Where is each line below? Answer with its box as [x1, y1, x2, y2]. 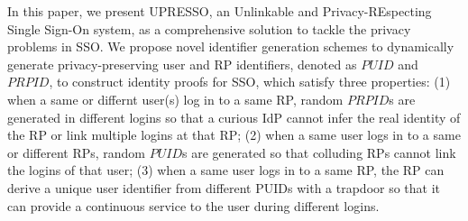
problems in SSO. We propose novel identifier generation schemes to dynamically [7, 37, 454, 56]
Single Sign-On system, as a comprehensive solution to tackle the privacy [7, 19, 411, 38]
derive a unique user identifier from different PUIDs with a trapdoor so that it [7, 178, 441, 197]
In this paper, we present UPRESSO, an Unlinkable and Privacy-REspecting [7, 2, 432, 20]
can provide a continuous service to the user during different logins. [7, 196, 380, 215]
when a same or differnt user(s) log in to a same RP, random [7, 89, 344, 108]
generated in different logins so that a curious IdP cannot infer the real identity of [7, 107, 461, 126]
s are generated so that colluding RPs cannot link [182, 143, 456, 161]
